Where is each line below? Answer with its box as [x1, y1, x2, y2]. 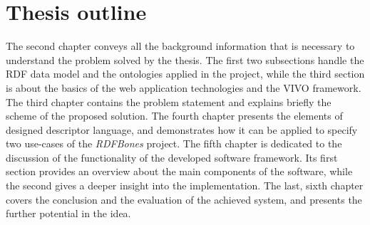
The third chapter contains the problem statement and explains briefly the [6, 94, 332, 109]
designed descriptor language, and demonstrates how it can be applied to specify [6, 122, 358, 137]
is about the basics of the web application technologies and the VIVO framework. [6, 80, 361, 95]
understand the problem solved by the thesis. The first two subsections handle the [6, 52, 364, 67]
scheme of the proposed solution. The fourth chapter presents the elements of [6, 108, 343, 123]
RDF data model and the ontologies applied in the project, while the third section [6, 66, 365, 81]
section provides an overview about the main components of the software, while [6, 164, 353, 179]
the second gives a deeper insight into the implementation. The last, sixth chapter [6, 178, 364, 193]
